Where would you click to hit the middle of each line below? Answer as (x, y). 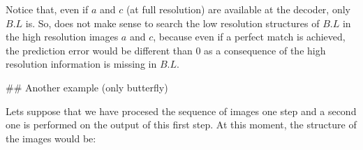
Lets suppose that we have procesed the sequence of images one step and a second (181, 111)
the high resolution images (62, 37)
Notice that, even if (47, 9)
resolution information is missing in (81, 64)
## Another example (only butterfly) (87, 87)
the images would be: (51, 138)
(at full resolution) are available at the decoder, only (238, 9)
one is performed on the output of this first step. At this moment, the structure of (181, 125)
